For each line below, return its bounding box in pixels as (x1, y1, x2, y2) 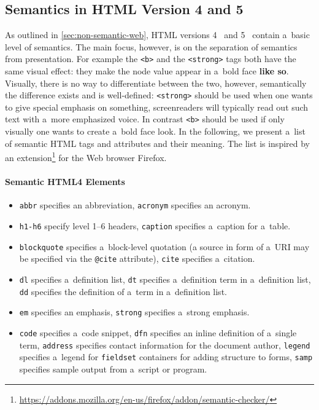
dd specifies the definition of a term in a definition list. (19, 285, 227, 298)
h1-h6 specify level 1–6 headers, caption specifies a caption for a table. (19, 219, 291, 232)
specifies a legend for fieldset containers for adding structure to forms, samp (19, 350, 313, 363)
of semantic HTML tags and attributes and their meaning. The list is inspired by (5, 136, 310, 149)
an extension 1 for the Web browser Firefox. (5, 149, 167, 164)
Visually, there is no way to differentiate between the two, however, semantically (5, 76, 307, 89)
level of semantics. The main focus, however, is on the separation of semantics (5, 40, 298, 53)
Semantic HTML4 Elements (5, 175, 125, 188)
